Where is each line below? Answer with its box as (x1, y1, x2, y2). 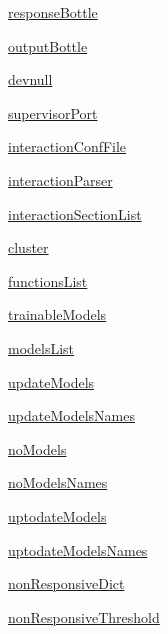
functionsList (8, 270, 88, 291)
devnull (8, 69, 53, 90)
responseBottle (8, 2, 98, 22)
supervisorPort (8, 102, 98, 123)
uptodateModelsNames (8, 539, 148, 560)
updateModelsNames (8, 405, 135, 426)
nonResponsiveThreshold (8, 606, 160, 627)
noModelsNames (8, 472, 108, 493)
